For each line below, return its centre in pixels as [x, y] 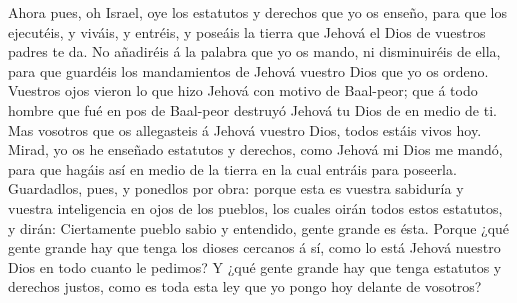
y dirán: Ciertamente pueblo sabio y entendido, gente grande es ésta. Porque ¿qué [259, 227]
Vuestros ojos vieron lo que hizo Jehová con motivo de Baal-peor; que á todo [243, 90]
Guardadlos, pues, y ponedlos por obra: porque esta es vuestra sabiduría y [236, 188]
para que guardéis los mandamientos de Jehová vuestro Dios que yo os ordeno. [248, 70]
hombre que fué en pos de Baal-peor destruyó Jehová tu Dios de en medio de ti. [252, 109]
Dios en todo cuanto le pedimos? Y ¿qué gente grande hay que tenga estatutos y [255, 266]
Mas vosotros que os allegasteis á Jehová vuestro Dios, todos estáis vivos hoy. [245, 129]
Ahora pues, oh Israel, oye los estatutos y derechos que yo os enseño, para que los [257, 12]
